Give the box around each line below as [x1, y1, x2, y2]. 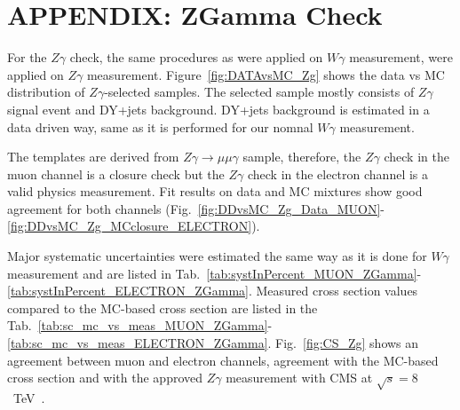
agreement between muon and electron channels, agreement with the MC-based [7, 351, 439, 369]
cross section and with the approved [7, 368, 203, 387]
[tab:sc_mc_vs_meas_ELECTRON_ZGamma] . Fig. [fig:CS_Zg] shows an [7, 334, 419, 352]
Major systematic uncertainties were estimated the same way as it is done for [7, 247, 427, 265]
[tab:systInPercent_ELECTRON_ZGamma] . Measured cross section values [7, 281, 418, 300]
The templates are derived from [7, 147, 179, 166]
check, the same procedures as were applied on [69, 48, 323, 67]
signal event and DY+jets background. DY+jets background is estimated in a [7, 99, 430, 118]
